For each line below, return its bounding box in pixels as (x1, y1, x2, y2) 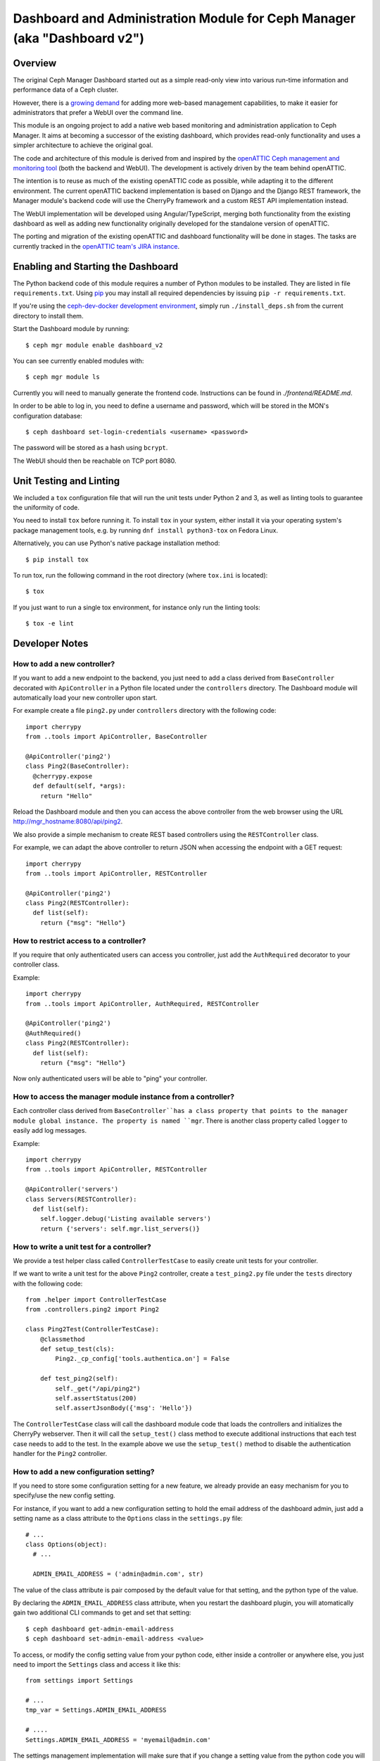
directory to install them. (13, 311, 84, 320)
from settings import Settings (25, 1676, 134, 1685)
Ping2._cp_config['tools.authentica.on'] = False (55, 1355, 230, 1363)
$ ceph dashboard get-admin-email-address (25, 1624, 175, 1633)
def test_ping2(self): (39, 1374, 119, 1383)
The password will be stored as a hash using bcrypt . (13, 444, 168, 452)
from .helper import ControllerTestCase (25, 1296, 167, 1304)
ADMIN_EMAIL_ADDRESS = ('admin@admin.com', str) (32, 1570, 204, 1578)
